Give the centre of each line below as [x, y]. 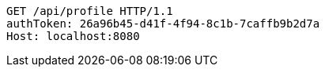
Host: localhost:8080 [73, 36]
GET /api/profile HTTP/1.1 [90, 11]
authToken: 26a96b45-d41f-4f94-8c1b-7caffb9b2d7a [163, 24]
